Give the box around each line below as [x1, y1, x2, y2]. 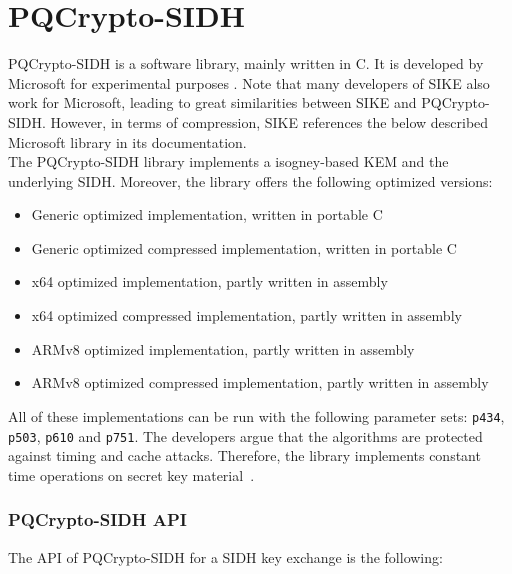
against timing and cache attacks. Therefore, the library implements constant [8, 445, 481, 466]
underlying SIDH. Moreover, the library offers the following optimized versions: [8, 170, 493, 191]
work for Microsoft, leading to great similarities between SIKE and [8, 92, 417, 113]
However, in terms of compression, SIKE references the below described [50, 111, 489, 132]
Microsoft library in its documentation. [8, 131, 247, 152]
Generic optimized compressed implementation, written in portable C [31, 237, 457, 258]
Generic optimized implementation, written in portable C [31, 204, 383, 225]
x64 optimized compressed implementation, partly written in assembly [31, 305, 462, 326]
